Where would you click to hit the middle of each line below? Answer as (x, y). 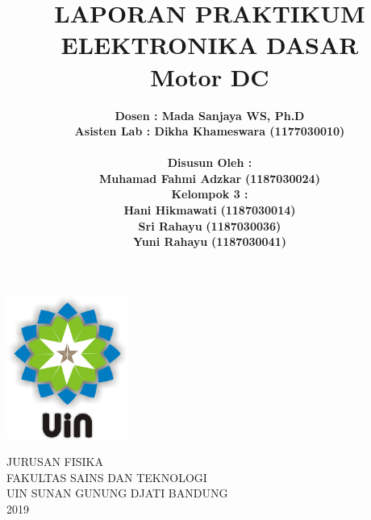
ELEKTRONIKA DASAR (210, 45)
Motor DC (210, 76)
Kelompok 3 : (210, 194)
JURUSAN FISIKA (55, 462)
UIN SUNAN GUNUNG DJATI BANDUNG (117, 493)
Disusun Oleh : (210, 162)
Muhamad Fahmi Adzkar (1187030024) (210, 178)
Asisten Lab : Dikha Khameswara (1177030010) (210, 131)
